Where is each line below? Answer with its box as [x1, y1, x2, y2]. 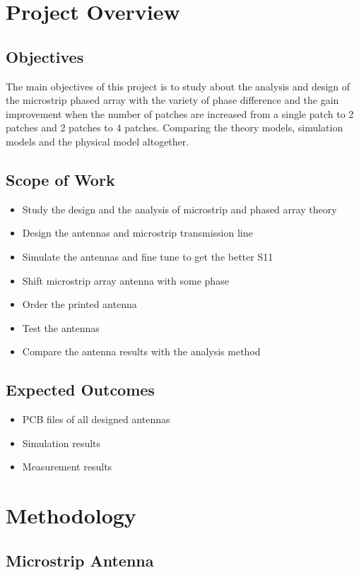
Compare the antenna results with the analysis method [22, 344, 261, 359]
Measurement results [22, 459, 112, 474]
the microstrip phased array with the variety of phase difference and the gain [6, 93, 339, 107]
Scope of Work [6, 168, 115, 190]
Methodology [6, 501, 136, 530]
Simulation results [22, 435, 101, 450]
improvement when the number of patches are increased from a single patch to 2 [6, 106, 354, 121]
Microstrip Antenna [6, 549, 154, 571]
